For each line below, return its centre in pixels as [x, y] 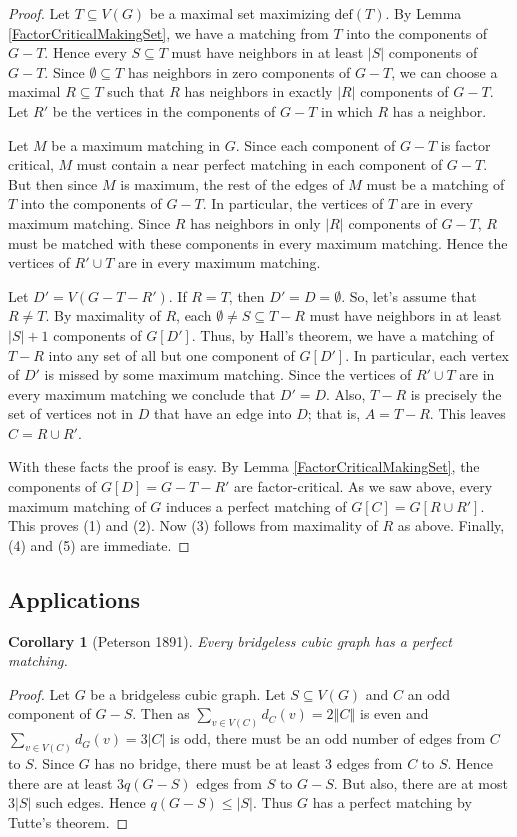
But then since [53, 183]
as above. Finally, [451, 525]
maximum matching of [77, 505]
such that [136, 91]
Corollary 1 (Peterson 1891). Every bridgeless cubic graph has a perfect [230, 640]
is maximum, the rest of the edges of [232, 183]
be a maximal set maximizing [239, 13]
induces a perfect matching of [256, 505]
